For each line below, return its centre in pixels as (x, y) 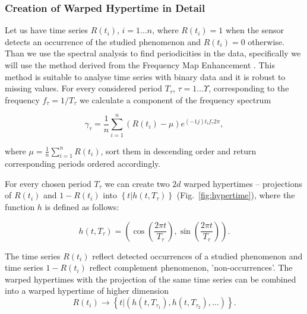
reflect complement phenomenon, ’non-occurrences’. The (191, 267)
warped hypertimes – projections (243, 183)
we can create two (137, 183)
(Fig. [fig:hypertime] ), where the (236, 195)
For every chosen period (48, 183)
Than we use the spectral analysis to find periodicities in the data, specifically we (153, 53)
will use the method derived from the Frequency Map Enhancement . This (140, 65)
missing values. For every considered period (84, 88)
